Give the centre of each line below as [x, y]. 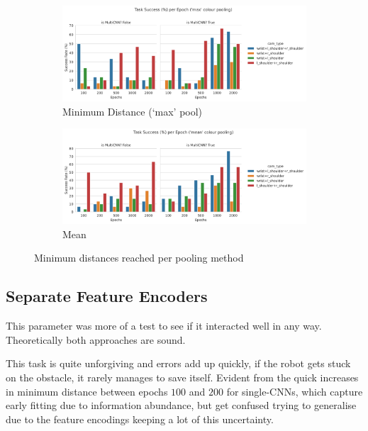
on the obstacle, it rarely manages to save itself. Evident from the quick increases [182, 377]
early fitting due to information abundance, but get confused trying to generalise [181, 405]
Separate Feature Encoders [107, 296]
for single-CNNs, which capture [295, 391]
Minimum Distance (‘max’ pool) [133, 111]
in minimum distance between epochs [87, 391]
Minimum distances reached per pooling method [139, 258]
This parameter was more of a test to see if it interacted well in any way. [164, 326]
